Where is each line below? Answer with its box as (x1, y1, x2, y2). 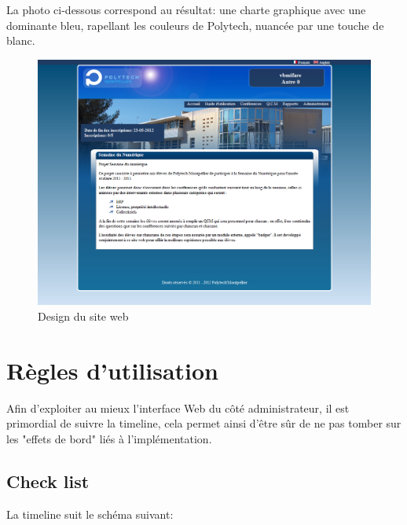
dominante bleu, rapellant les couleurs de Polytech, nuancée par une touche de (6, 17, 384, 33)
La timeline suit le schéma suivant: (6, 505, 174, 522)
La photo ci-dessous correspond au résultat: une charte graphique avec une (6, 2, 366, 17)
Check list (6, 468, 90, 493)
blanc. (6, 32, 35, 49)
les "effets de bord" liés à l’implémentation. (6, 430, 212, 446)
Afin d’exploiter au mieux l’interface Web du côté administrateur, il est (6, 399, 350, 416)
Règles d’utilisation (6, 354, 218, 386)
